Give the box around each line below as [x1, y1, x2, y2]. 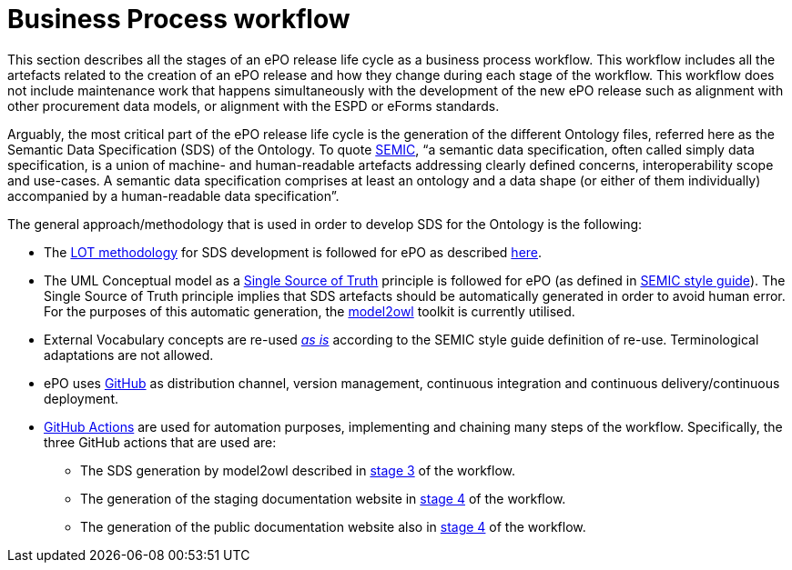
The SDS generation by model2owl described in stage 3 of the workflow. [80, 462, 516, 478]
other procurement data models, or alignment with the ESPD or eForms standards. [7, 97, 500, 114]
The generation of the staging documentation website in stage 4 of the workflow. [80, 490, 566, 506]
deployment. [44, 390, 118, 406]
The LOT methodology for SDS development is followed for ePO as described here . [44, 244, 543, 260]
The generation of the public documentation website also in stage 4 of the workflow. [80, 518, 586, 535]
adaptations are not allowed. [44, 346, 214, 363]
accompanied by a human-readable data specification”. [7, 187, 340, 204]
